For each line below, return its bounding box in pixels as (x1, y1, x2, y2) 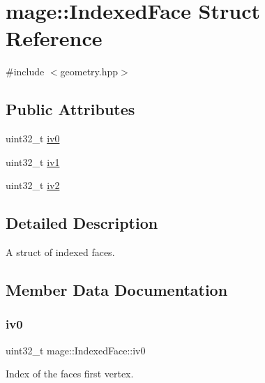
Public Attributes (6, 98, 135, 120)
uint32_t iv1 (6, 154, 60, 169)
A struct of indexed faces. (6, 245, 115, 260)
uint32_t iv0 (6, 131, 60, 146)
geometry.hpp (60, 64, 119, 79)
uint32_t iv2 (6, 178, 60, 193)
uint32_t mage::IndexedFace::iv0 (6, 343, 146, 357)
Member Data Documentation (6, 279, 228, 301)
